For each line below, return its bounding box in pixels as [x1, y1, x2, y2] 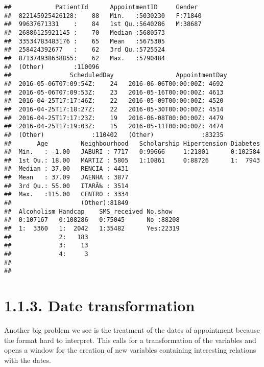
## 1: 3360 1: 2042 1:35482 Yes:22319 [4, 225, 180, 233]
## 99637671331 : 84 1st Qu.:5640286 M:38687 [4, 20, 202, 28]
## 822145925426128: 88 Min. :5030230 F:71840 [4, 12, 202, 19]
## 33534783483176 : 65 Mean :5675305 [4, 37, 165, 45]
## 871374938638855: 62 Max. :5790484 [4, 54, 165, 62]
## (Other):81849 [4, 199, 129, 207]
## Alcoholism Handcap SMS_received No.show [4, 208, 173, 215]
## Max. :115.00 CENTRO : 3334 [4, 191, 129, 198]
